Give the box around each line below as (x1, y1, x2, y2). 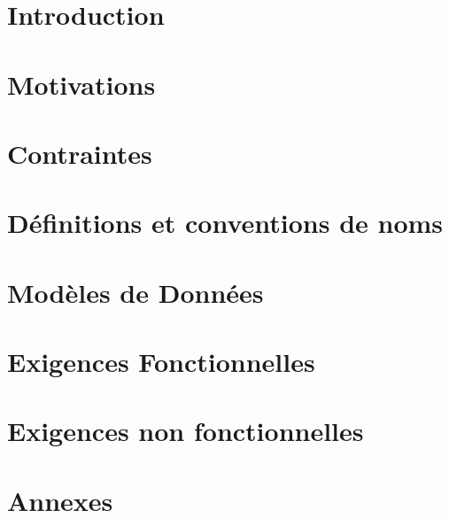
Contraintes (7, 135, 152, 171)
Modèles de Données (7, 274, 264, 310)
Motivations (7, 66, 156, 102)
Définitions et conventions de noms (7, 205, 444, 241)
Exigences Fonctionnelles (7, 344, 315, 380)
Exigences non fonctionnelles (7, 413, 364, 449)
